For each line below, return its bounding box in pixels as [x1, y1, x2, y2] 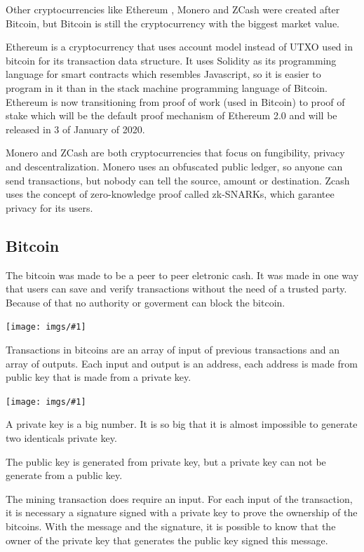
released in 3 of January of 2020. [6, 121, 145, 136]
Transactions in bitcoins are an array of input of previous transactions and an [6, 342, 339, 356]
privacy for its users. [6, 200, 93, 215]
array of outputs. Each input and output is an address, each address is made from [6, 356, 358, 370]
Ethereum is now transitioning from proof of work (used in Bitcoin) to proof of [6, 94, 345, 109]
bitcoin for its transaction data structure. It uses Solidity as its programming [6, 53, 337, 67]
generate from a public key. [6, 468, 123, 483]
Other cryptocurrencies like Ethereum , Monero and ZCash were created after [6, 2, 340, 16]
